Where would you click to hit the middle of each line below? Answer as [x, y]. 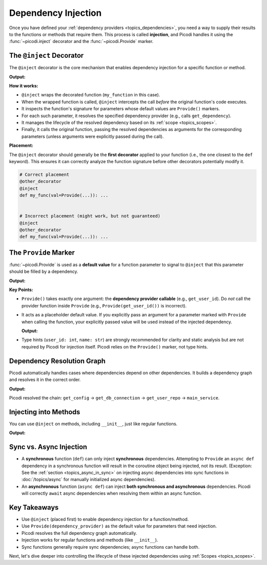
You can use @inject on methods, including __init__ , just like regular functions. [93, 424]
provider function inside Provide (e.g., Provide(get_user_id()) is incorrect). [104, 305]
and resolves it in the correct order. [45, 380]
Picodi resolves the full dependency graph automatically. [79, 533]
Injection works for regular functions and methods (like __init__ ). [90, 540]
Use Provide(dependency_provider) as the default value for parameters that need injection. [119, 526]
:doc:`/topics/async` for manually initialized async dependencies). [89, 479]
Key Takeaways [34, 507]
